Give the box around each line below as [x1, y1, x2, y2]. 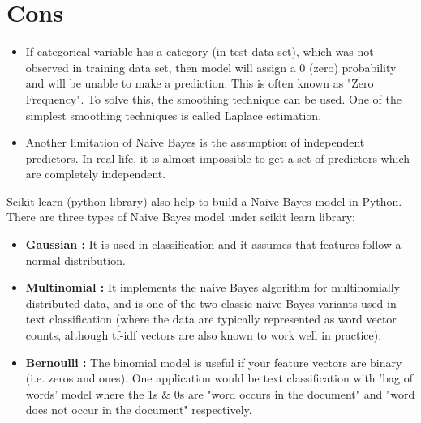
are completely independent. [25, 165, 166, 182]
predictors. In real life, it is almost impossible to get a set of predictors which [25, 149, 410, 166]
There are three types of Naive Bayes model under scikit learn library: [6, 208, 356, 225]
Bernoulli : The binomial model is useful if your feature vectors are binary [25, 353, 402, 370]
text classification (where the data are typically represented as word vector [25, 310, 397, 327]
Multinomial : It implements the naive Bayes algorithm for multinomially [25, 279, 401, 296]
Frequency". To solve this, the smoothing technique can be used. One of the [25, 90, 402, 107]
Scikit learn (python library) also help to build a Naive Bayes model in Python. [6, 192, 402, 209]
